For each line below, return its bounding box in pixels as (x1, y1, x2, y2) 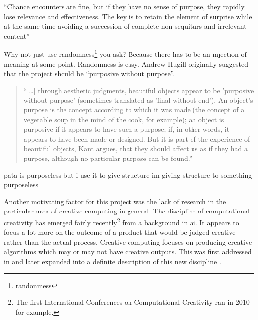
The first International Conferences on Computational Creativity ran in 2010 (15, 297, 250, 307)
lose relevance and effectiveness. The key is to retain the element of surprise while (4, 11, 252, 21)
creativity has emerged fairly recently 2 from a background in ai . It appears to (4, 215, 239, 227)
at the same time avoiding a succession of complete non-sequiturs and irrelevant (4, 21, 247, 31)
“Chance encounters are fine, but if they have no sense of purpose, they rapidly (4, 1, 245, 11)
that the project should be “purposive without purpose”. (4, 68, 175, 79)
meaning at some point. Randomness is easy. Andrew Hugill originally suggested (4, 58, 248, 69)
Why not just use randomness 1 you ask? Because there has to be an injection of (4, 48, 247, 59)
